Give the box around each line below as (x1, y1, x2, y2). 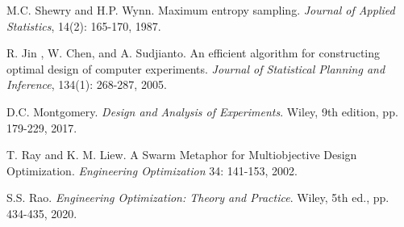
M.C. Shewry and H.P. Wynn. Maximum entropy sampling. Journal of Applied (6, 2, 395, 18)
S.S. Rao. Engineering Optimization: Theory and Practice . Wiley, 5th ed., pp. (6, 189, 389, 206)
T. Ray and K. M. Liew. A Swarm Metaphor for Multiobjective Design (6, 146, 357, 163)
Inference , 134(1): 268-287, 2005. (6, 76, 167, 93)
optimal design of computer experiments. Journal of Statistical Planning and (6, 60, 385, 77)
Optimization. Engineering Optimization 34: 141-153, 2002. (6, 162, 298, 179)
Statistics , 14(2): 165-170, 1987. (6, 17, 161, 34)
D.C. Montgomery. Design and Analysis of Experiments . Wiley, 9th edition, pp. (6, 103, 398, 120)
